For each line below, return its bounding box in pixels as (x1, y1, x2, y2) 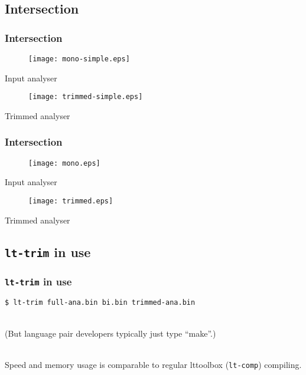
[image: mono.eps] (28, 159, 100, 167)
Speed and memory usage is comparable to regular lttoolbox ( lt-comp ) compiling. (5, 358, 302, 370)
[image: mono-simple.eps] (28, 55, 130, 63)
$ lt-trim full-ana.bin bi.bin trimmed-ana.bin (5, 298, 196, 307)
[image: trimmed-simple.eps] (28, 93, 143, 101)
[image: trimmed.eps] (28, 196, 113, 205)
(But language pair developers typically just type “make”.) (5, 327, 216, 339)
